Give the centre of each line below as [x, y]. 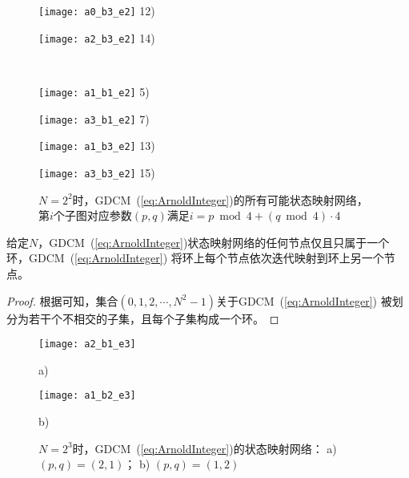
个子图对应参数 [92, 215]
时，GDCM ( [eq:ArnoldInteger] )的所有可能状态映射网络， [220, 199]
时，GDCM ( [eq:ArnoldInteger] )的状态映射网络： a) [204, 448]
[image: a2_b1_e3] [87, 344]
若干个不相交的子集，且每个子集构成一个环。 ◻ [154, 318]
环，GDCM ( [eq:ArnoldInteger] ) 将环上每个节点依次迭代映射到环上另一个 [195, 258]
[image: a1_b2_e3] [87, 396]
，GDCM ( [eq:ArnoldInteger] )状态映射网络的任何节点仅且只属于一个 [214, 242]
